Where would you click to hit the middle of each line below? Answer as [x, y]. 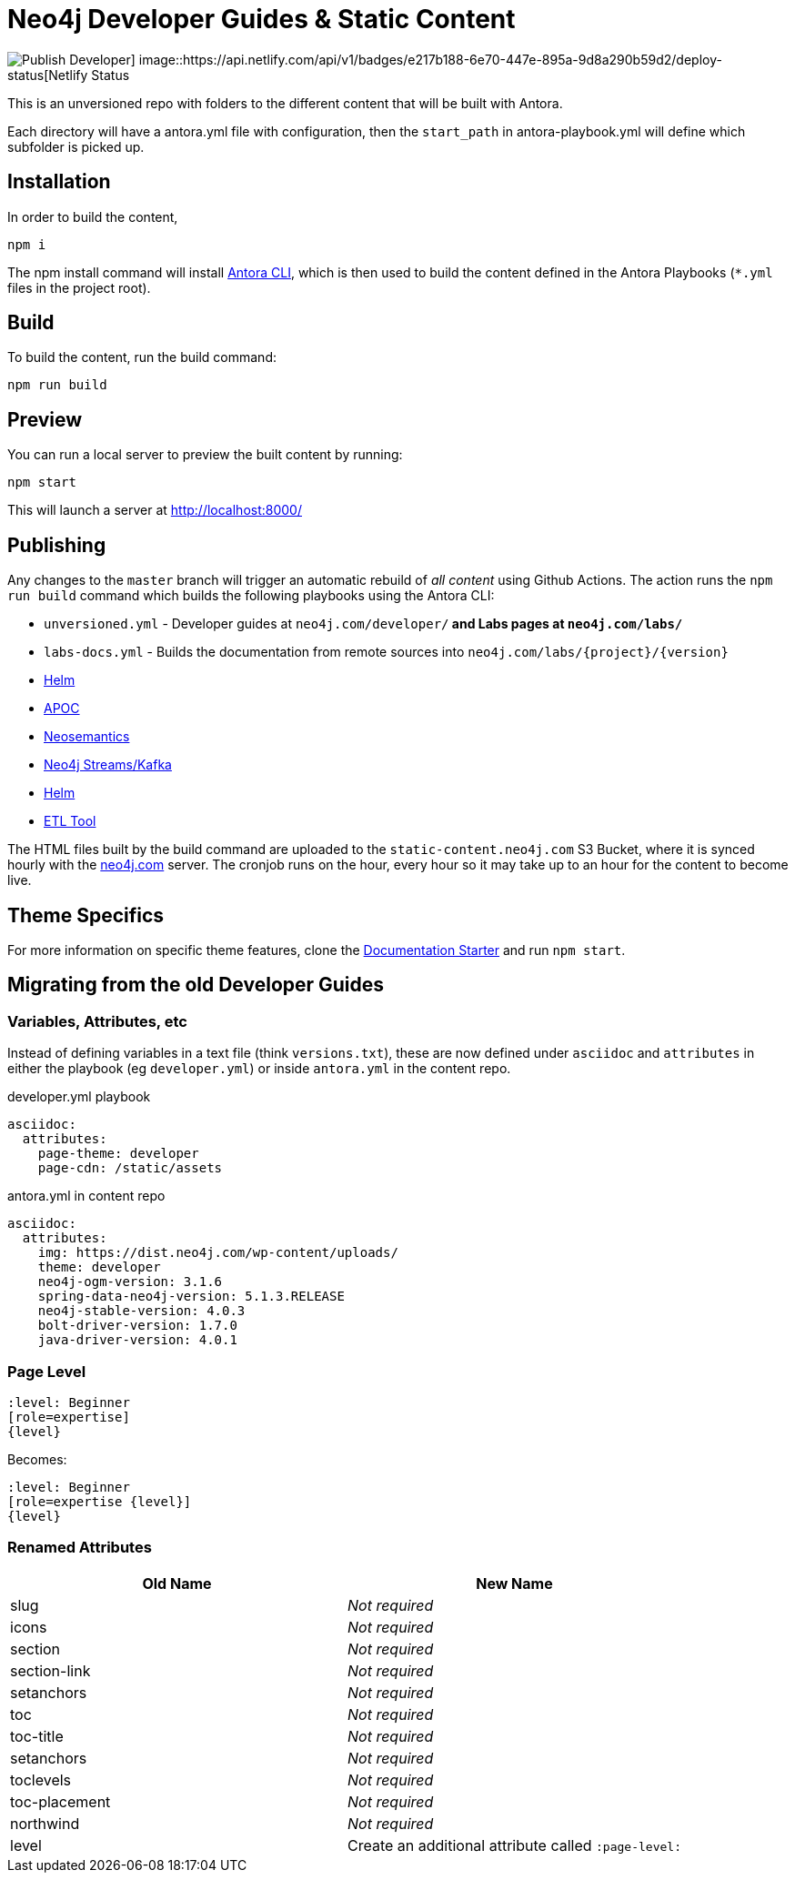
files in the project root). [79, 287]
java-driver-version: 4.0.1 [137, 1340]
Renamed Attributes [80, 1548]
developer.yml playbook [79, 1097]
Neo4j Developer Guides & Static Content [262, 19]
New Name [514, 1583]
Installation [59, 182]
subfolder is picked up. [76, 146]
